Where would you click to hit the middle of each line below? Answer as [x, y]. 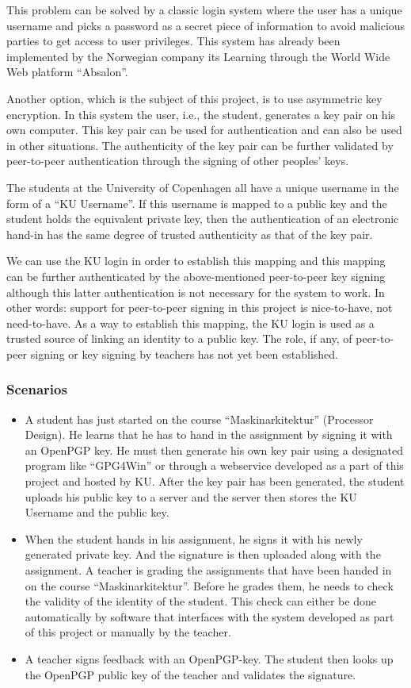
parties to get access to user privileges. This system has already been [173, 41]
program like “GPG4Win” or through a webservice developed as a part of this [214, 465]
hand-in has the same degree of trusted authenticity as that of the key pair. [190, 234]
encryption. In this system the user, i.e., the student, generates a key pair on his [201, 114]
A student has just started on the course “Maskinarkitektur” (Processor [199, 419]
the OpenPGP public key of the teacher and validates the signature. [190, 674]
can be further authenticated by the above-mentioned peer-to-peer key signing [196, 276]
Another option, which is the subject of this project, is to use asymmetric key [194, 98]
